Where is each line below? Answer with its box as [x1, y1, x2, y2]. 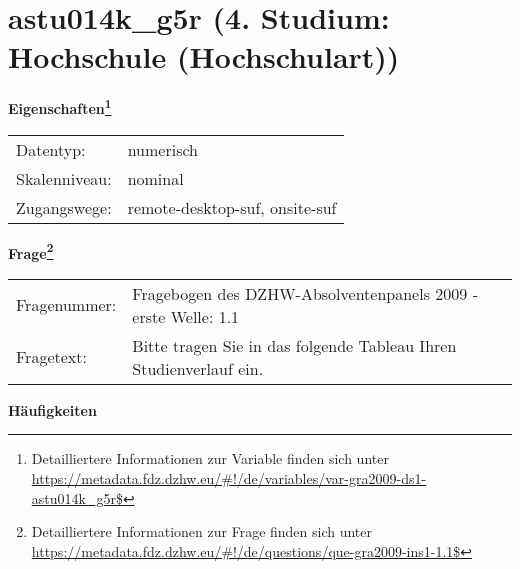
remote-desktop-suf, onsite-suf [127, 195, 337, 219]
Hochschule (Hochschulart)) [8, 36, 400, 77]
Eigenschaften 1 [8, 95, 112, 118]
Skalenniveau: [16, 166, 112, 190]
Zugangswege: [16, 195, 112, 219]
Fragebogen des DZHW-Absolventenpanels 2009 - [132, 281, 478, 305]
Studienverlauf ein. [132, 356, 264, 380]
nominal [127, 166, 184, 190]
